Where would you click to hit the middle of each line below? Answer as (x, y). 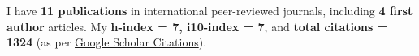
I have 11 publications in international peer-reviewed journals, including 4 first (210, 10)
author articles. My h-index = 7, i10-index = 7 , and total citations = (197, 26)
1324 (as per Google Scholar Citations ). (107, 42)
